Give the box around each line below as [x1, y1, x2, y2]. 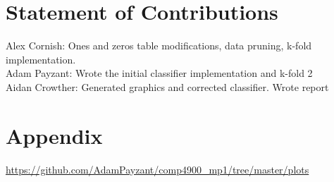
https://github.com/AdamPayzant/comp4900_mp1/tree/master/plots [6, 162, 309, 176]
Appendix [6, 121, 103, 150]
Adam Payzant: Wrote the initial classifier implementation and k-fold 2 [6, 66, 313, 80]
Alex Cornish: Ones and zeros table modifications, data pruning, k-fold [6, 38, 312, 53]
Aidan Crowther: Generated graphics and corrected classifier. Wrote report [6, 79, 329, 94]
